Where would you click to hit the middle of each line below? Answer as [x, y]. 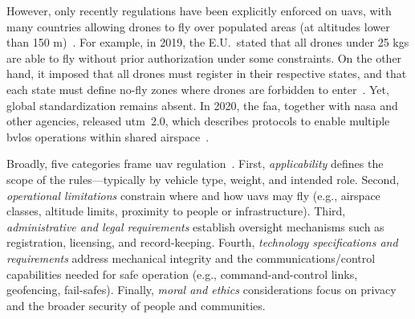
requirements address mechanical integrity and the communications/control [191, 258]
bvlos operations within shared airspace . [108, 136]
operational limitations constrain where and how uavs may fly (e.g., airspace [193, 195]
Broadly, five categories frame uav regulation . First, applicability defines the [195, 164]
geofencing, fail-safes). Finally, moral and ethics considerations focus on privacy [201, 290]
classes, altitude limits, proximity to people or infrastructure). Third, [176, 211]
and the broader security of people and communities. [136, 305]
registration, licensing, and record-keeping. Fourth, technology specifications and [202, 242]
